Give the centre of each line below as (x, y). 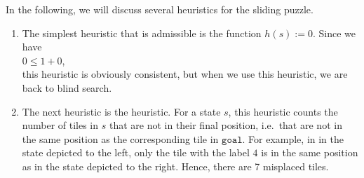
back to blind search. (67, 87)
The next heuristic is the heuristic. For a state (121, 111)
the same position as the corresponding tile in (120, 138)
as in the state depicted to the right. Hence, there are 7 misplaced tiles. (175, 166)
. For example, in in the (293, 138)
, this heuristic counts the (283, 111)
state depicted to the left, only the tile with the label (136, 152)
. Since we (334, 33)
